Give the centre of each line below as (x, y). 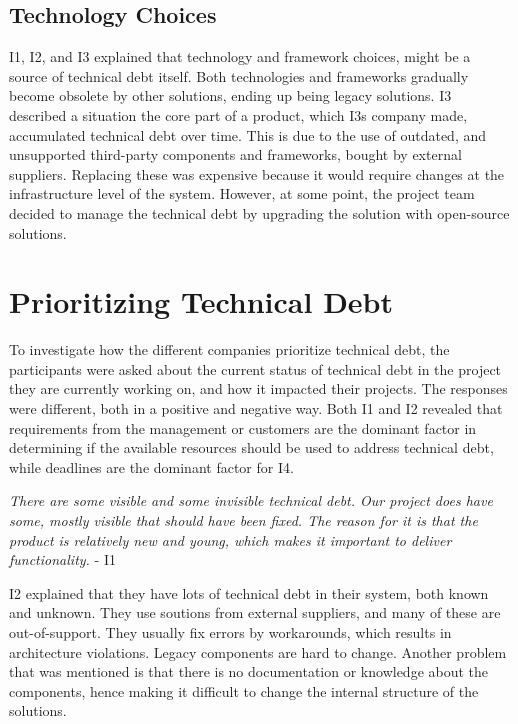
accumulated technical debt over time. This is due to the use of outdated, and (248, 134)
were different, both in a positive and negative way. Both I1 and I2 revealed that (256, 408)
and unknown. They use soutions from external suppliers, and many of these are (255, 612)
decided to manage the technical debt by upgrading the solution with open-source (259, 212)
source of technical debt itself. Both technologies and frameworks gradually (239, 75)
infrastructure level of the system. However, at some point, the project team (242, 193)
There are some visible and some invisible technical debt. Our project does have (251, 500)
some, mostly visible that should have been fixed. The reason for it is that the (243, 520)
